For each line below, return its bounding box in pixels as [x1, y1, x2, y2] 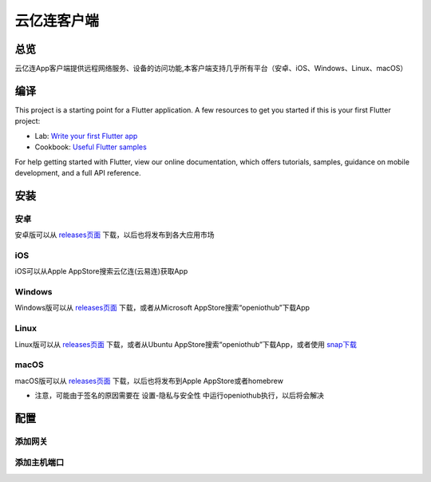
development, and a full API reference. [14, 168, 141, 177]
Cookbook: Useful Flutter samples [34, 142, 147, 152]
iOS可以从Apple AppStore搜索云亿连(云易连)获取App [14, 267, 188, 276]
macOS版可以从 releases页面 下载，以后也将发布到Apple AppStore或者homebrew [14, 376, 283, 385]
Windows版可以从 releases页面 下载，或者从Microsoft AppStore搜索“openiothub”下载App [14, 303, 310, 313]
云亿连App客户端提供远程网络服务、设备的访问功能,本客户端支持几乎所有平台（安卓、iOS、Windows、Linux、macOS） [14, 64, 408, 73]
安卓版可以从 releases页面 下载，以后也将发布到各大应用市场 [14, 230, 215, 239]
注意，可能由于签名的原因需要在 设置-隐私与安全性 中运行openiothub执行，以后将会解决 [34, 391, 325, 401]
